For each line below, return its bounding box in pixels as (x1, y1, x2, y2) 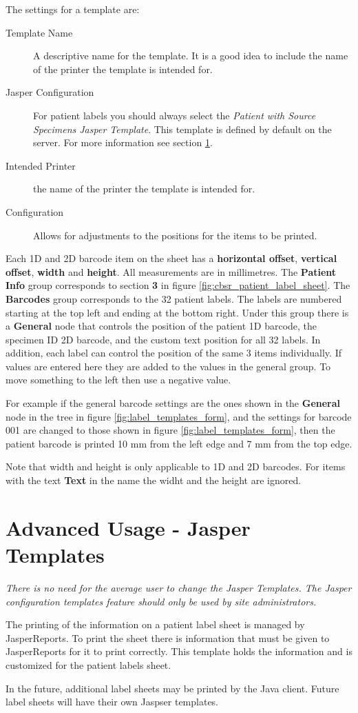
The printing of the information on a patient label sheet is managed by (6, 617, 305, 632)
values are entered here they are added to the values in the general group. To (6, 359, 331, 373)
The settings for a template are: (6, 2, 140, 16)
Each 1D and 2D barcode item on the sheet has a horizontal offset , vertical (6, 251, 337, 265)
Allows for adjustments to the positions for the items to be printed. (33, 228, 317, 242)
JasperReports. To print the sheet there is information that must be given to (6, 630, 330, 645)
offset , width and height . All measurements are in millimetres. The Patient (6, 264, 337, 279)
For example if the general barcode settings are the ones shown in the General (6, 396, 341, 410)
